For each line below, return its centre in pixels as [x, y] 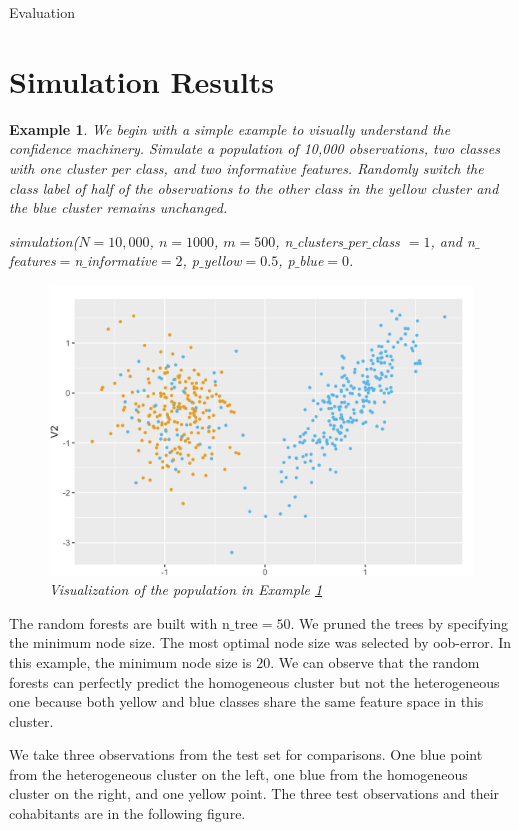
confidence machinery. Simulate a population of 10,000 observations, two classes [254, 148]
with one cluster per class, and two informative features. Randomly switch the [246, 167]
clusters [320, 240]
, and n [452, 240]
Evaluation [42, 12]
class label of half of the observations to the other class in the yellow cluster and [254, 187]
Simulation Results [142, 80]
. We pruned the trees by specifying [399, 622]
